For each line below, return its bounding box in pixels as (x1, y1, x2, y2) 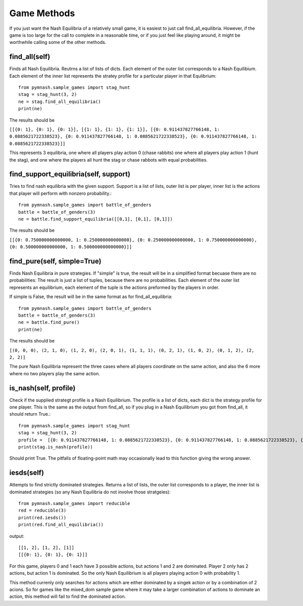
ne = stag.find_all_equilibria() (18, 98, 101, 105)
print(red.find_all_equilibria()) (18, 522, 104, 528)
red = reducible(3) (18, 508, 67, 514)
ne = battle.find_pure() (18, 320, 80, 325)
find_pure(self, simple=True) (9, 257, 102, 265)
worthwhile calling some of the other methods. (9, 39, 107, 45)
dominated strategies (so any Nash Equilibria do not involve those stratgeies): (9, 489, 171, 495)
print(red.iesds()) (18, 515, 67, 520)
